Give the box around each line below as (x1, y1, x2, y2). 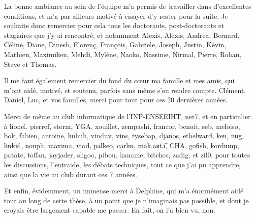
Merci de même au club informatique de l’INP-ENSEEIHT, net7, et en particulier (4, 111, 251, 121)
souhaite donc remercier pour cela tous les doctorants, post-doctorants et (4, 20, 224, 31)
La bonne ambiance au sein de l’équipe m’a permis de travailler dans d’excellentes (4, 1, 251, 11)
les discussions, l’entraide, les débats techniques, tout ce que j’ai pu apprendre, (4, 159, 241, 169)
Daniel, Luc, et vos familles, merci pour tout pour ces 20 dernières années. (4, 94, 228, 105)
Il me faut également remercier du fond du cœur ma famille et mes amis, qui (4, 75, 235, 86)
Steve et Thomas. (4, 59, 57, 69)
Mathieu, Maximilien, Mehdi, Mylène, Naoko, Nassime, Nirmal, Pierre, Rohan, (4, 49, 242, 59)
